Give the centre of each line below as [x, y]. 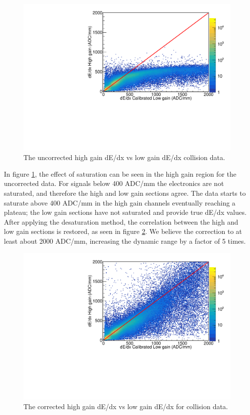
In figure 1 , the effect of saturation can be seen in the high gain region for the [120, 173]
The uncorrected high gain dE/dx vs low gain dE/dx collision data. [124, 157]
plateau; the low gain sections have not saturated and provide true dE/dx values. [125, 212]
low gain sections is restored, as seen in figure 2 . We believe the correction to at [123, 231]
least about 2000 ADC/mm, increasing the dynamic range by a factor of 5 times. [125, 241]
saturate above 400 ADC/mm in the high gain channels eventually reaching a [120, 202]
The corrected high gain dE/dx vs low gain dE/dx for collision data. [126, 406]
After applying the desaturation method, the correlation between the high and [121, 221]
